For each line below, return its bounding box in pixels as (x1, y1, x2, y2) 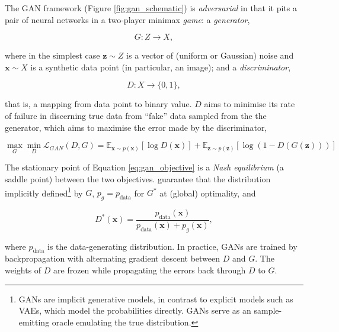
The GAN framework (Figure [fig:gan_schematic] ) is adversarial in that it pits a (5, 2, 298, 14)
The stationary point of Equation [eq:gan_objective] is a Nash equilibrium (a (5, 161, 284, 173)
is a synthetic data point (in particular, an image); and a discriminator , (30, 60, 291, 73)
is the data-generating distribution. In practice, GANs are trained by (47, 240, 298, 252)
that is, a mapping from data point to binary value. (5, 98, 192, 110)
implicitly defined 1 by (5, 185, 83, 199)
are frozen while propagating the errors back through (53, 264, 246, 276)
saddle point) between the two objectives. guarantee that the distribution (5, 172, 271, 185)
